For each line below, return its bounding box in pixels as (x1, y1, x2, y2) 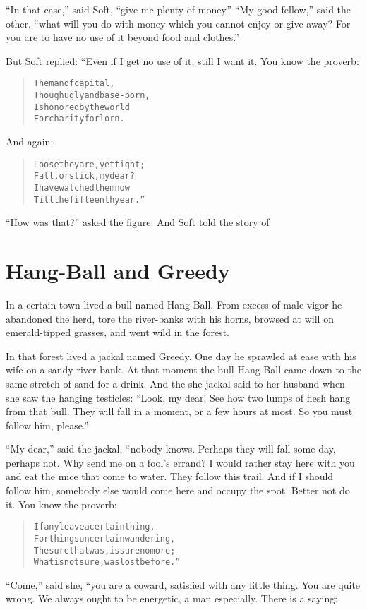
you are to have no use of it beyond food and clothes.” (6, 30, 239, 44)
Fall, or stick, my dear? (33, 171, 135, 181)
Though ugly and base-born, (33, 90, 150, 101)
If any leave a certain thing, (33, 522, 155, 532)
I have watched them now (33, 182, 130, 193)
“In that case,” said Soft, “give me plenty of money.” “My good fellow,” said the (6, 2, 351, 16)
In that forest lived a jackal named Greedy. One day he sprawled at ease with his (6, 348, 356, 363)
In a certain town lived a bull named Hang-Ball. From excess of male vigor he (6, 297, 342, 311)
